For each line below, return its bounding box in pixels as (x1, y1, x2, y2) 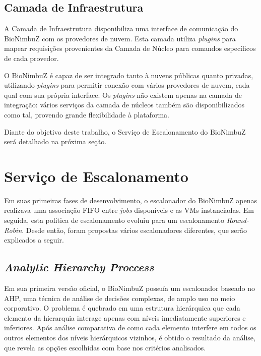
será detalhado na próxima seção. (4, 136, 107, 147)
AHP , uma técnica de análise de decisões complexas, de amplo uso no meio (4, 292, 235, 303)
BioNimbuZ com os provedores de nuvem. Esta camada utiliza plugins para (4, 33, 236, 43)
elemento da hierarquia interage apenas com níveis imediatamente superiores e (4, 312, 246, 323)
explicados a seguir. (4, 234, 64, 245)
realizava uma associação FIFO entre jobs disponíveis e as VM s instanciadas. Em (4, 205, 254, 215)
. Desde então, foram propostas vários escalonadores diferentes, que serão (22, 224, 247, 235)
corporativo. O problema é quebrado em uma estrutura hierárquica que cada (4, 303, 240, 313)
